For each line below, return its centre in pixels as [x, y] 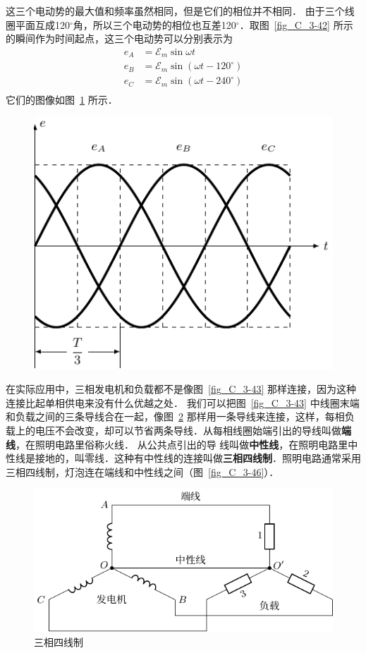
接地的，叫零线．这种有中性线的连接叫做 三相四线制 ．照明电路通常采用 [198, 458]
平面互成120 [42, 24]
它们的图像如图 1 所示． [62, 100]
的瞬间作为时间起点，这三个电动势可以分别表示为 [119, 38]
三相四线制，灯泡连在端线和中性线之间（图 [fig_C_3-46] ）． [142, 471]
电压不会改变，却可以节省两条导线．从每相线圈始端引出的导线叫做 [188, 431]
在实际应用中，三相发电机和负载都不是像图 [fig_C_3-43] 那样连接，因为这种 [181, 389]
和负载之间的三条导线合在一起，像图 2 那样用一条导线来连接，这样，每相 [175, 416]
